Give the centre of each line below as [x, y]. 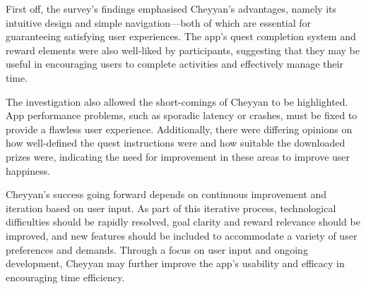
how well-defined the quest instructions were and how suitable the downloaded [176, 143]
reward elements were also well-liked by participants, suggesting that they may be [183, 50]
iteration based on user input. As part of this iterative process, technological [171, 208]
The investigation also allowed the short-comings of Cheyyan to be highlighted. [177, 101]
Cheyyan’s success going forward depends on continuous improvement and [166, 194]
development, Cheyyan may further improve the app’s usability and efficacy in [175, 263]
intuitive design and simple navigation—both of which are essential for [159, 22]
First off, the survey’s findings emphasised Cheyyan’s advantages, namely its [171, 8]
